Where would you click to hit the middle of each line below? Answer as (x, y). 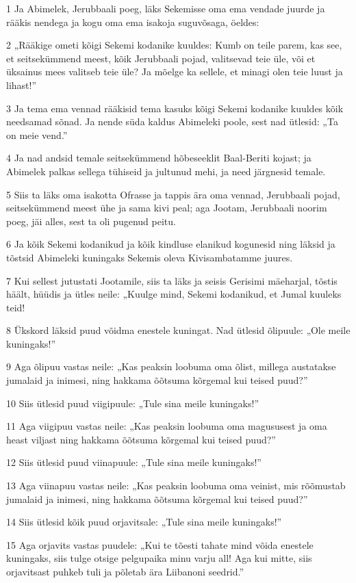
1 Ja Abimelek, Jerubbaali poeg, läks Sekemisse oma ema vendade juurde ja (166, 8)
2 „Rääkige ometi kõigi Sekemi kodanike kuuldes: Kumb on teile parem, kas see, (174, 45)
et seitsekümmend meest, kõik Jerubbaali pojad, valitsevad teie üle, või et (161, 58)
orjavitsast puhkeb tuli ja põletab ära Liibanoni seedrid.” (125, 571)
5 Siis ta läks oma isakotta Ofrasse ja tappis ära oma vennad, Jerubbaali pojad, (173, 194)
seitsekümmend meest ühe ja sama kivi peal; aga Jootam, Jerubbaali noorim (167, 208)
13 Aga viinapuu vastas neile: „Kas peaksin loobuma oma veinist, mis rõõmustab (176, 485)
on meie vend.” (37, 134)
